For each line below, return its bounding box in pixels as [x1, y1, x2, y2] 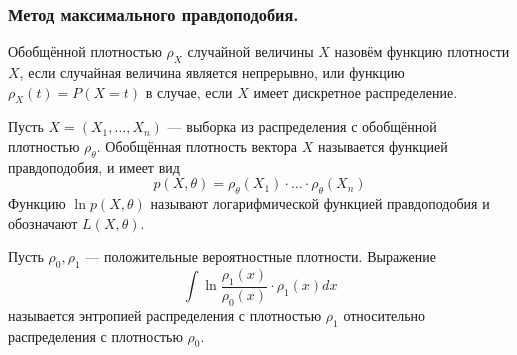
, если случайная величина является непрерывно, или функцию [19, 62, 405, 83]
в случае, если [145, 81, 233, 102]
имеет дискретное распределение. [253, 81, 458, 102]
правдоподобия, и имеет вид [8, 156, 180, 177]
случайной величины [187, 41, 314, 62]
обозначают [8, 212, 78, 233]
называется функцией [318, 136, 448, 156]
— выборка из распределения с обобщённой [167, 116, 437, 137]
